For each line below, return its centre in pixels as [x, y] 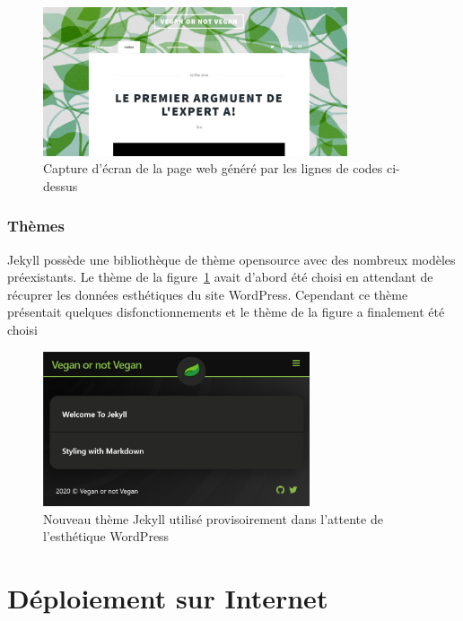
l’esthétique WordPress [106, 536]
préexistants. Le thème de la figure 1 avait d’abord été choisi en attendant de [220, 277]
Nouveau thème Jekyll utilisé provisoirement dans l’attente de [213, 518]
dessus [61, 185]
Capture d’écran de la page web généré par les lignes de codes [213, 168]
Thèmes [36, 226]
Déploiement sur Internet [168, 598]
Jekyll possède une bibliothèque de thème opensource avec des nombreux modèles [231, 259]
